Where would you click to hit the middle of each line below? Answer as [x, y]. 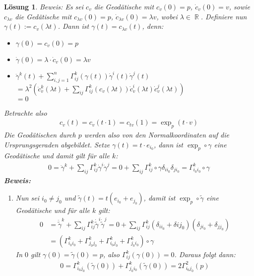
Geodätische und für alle [53, 210]
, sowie [239, 6]
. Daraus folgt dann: [205, 254]
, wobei [167, 16]
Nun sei [28, 198]
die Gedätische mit [43, 16]
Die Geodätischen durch [40, 135]
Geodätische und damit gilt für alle [57, 156]
